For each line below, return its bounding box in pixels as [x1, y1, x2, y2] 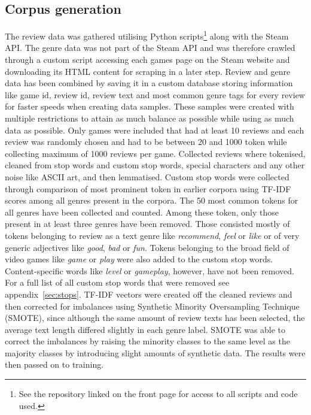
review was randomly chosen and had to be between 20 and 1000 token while [5, 135, 287, 148]
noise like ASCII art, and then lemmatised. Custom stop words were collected [5, 170, 289, 183]
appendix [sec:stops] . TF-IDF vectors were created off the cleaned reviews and [5, 287, 292, 300]
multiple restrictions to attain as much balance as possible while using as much [5, 112, 294, 125]
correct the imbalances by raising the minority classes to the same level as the [5, 335, 290, 347]
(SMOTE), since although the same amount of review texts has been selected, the [5, 311, 305, 324]
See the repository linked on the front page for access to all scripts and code [19, 387, 298, 400]
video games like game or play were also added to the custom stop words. [5, 253, 273, 265]
